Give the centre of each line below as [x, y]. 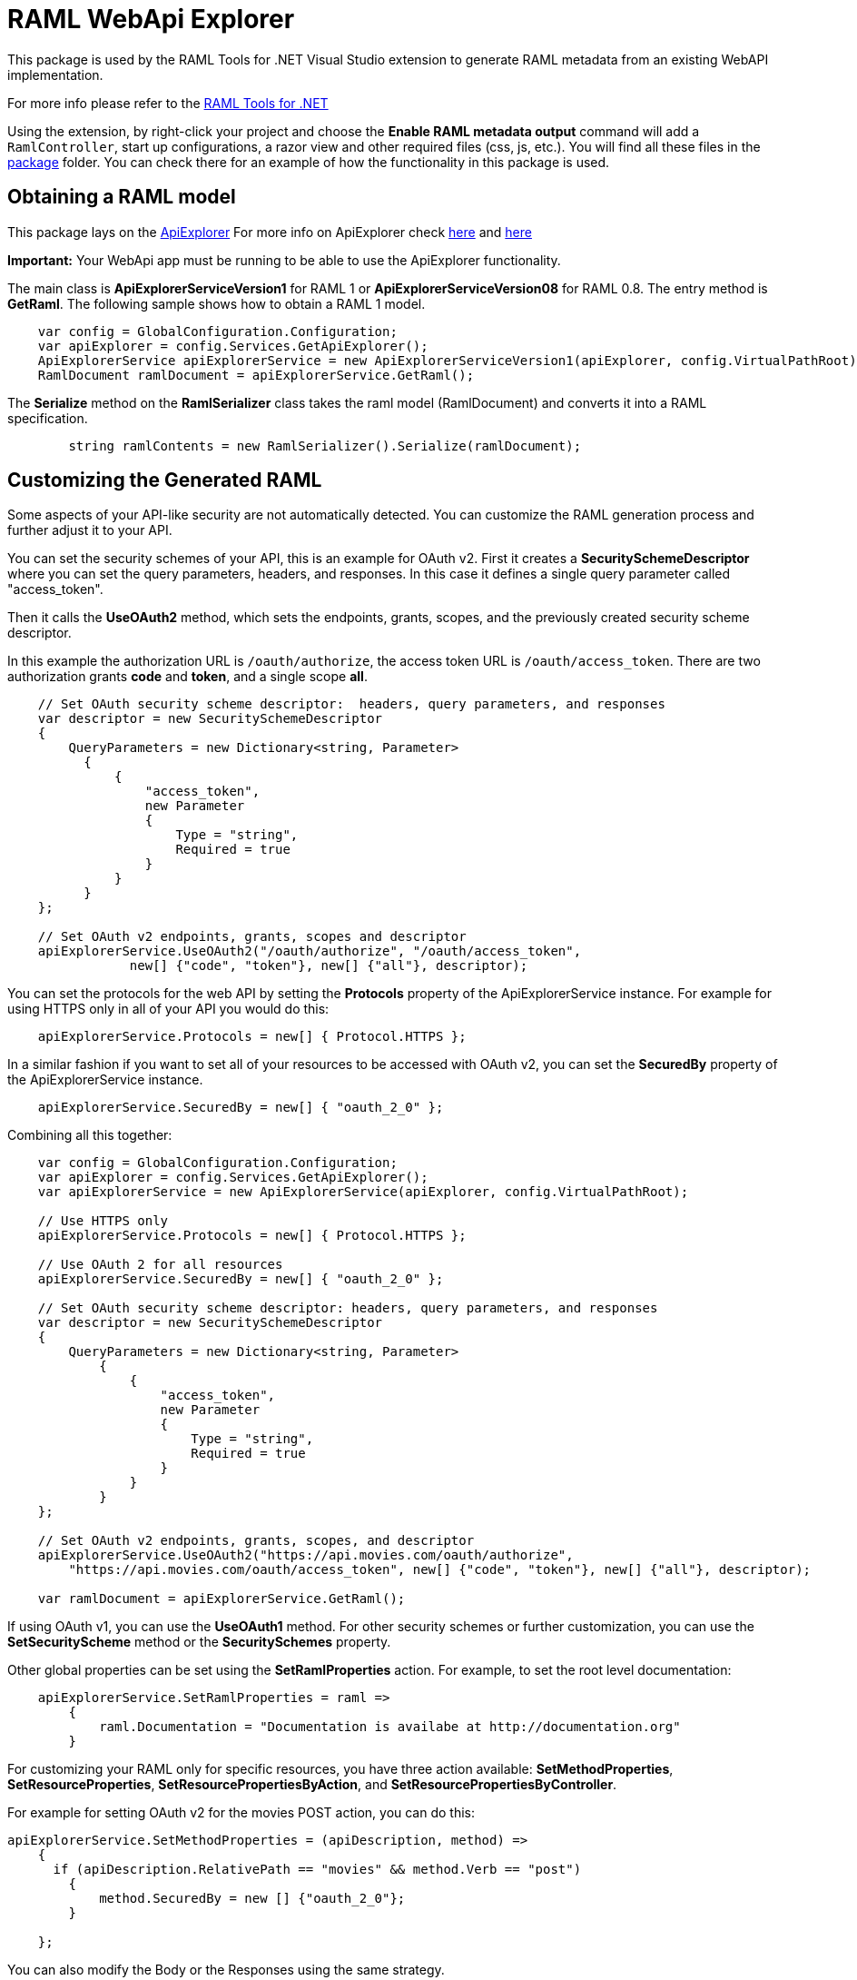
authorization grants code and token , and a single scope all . [187, 677]
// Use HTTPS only [103, 1221]
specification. [48, 418]
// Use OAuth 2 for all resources [160, 1265]
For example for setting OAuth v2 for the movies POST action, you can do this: [241, 1813]
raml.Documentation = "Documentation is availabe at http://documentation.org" [390, 1727]
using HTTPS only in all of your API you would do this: [168, 1009]
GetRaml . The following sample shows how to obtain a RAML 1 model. [217, 303]
